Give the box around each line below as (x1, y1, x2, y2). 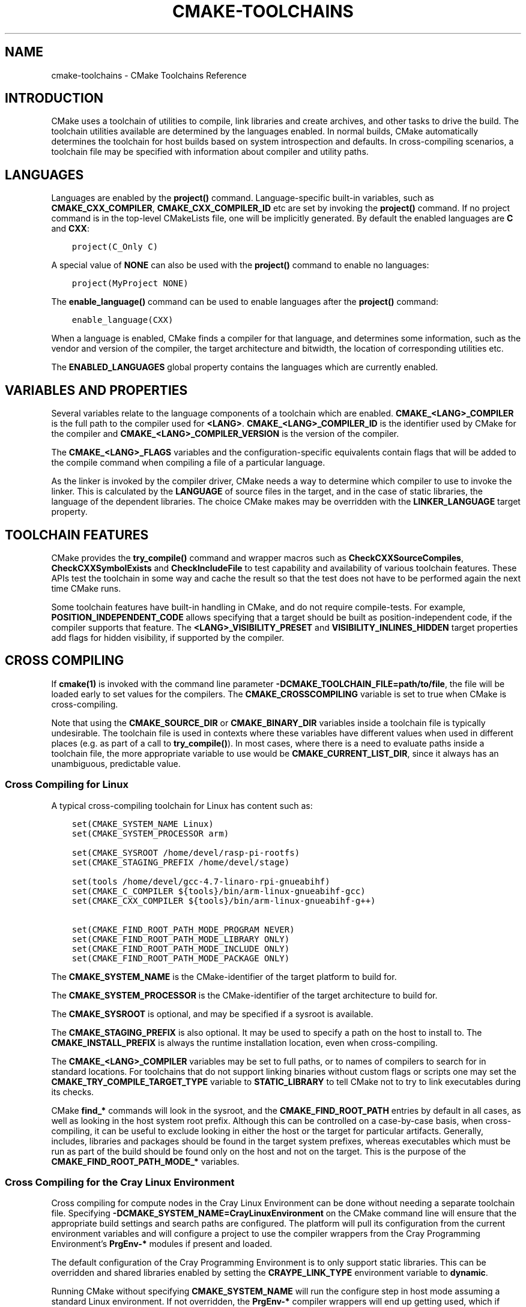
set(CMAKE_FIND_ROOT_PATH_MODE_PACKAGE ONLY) (71, 953, 290, 963)
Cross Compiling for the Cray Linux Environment (5, 1176, 235, 1188)
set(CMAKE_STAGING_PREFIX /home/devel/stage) (71, 857, 290, 867)
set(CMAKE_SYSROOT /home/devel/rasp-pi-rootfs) (71, 847, 300, 858)
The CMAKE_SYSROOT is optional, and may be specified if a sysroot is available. (51, 1008, 373, 1019)
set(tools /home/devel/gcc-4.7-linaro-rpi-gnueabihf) (71, 876, 330, 886)
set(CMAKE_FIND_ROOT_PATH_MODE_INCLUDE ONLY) (71, 943, 290, 954)
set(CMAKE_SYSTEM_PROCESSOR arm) (71, 828, 229, 838)
